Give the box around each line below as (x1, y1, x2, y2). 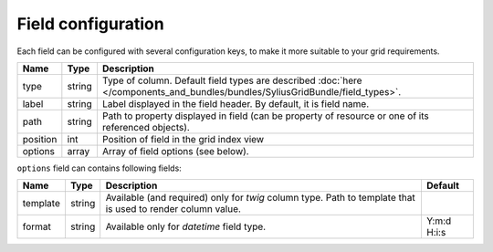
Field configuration (16, 14, 164, 34)
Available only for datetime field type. (105, 220, 267, 233)
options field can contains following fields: (16, 163, 182, 173)
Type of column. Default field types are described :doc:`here (101, 74, 362, 87)
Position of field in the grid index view (101, 132, 265, 145)
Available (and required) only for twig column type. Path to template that (105, 192, 415, 205)
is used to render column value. (105, 203, 242, 215)
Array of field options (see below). (101, 144, 250, 157)
